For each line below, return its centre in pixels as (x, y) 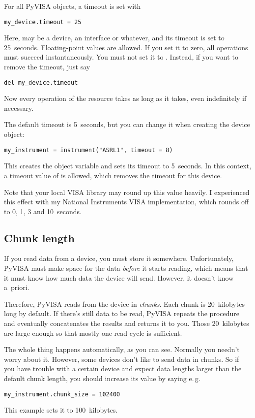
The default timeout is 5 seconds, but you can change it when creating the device (127, 124)
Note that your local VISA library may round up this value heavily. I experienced (127, 192)
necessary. (19, 108)
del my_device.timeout (41, 82)
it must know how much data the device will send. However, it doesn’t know (119, 277)
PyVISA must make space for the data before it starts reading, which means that (126, 268)
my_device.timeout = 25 (43, 22)
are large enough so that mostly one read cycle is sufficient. (93, 333)
